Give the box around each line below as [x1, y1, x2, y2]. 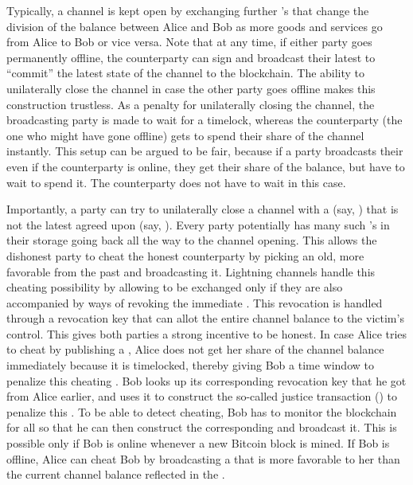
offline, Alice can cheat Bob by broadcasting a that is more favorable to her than [6, 450, 400, 467]
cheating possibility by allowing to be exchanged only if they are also [6, 279, 343, 295]
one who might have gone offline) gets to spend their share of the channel [6, 127, 364, 143]
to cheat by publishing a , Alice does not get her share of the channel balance [6, 341, 384, 358]
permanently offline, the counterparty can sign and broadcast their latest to [6, 49, 376, 65]
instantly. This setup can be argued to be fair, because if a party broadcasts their [6, 143, 403, 159]
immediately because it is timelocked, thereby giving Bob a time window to [6, 357, 374, 374]
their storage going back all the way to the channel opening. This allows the [6, 232, 377, 248]
